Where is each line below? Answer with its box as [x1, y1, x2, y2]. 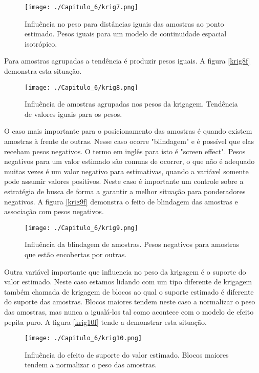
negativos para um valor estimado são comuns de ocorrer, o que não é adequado [4, 156, 255, 167]
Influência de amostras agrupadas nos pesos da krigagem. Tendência [25, 98, 238, 109]
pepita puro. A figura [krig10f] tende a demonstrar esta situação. [4, 316, 207, 327]
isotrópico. [25, 38, 57, 49]
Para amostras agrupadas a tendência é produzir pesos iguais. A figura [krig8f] [4, 55, 250, 66]
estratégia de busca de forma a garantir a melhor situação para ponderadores [4, 186, 246, 197]
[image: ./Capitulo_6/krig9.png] [25, 224, 138, 232]
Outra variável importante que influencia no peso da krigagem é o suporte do [4, 266, 246, 277]
